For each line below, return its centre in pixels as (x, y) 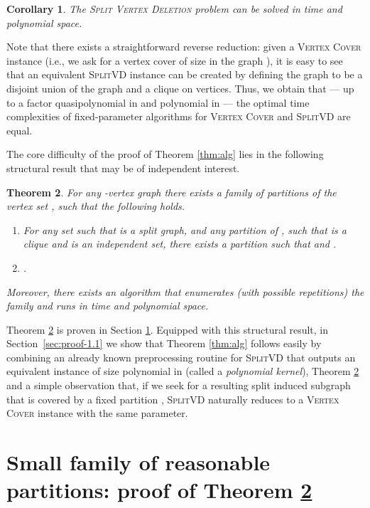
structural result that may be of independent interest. (123, 168)
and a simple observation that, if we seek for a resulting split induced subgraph (179, 385)
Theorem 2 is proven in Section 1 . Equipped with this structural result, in (168, 329)
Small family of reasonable (138, 462)
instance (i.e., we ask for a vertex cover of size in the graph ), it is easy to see (175, 60)
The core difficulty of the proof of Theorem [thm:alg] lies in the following (165, 154)
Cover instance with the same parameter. (97, 413)
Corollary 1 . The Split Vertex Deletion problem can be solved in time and (174, 9)
